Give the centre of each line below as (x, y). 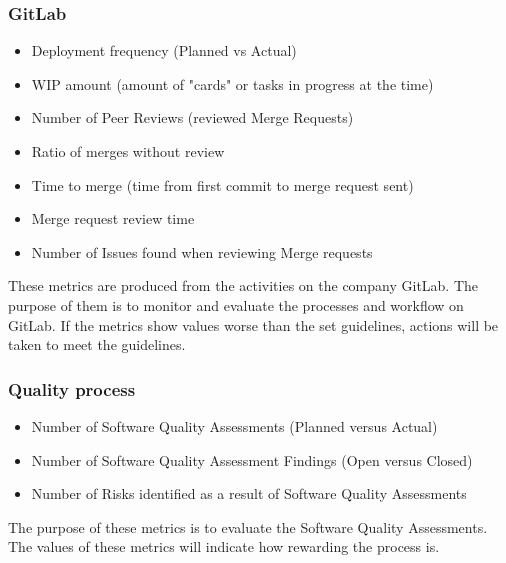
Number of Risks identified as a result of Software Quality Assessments (249, 493)
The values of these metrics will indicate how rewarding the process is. (224, 546)
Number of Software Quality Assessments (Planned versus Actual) (234, 425)
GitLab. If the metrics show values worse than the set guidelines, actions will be (253, 324)
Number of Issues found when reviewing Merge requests (202, 251)
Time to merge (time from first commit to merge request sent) (222, 184)
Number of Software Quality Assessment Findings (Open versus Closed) (252, 459)
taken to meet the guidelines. (97, 344)
